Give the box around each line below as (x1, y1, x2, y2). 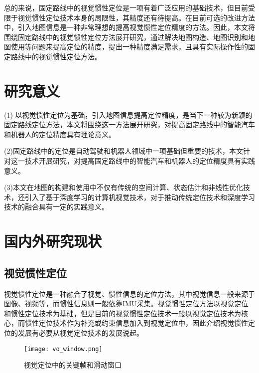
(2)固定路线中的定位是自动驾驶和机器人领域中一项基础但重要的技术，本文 (4, 146, 243, 156)
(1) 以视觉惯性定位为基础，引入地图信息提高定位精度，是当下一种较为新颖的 (4, 109, 253, 120)
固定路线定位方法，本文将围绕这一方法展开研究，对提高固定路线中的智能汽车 (4, 119, 255, 130)
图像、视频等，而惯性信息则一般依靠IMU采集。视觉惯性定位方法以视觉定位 (4, 298, 249, 309)
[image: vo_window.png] (24, 345, 103, 353)
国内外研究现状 (4, 231, 102, 251)
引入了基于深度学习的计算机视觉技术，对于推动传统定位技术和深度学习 (24, 191, 255, 202)
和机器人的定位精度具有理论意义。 (4, 129, 116, 139)
